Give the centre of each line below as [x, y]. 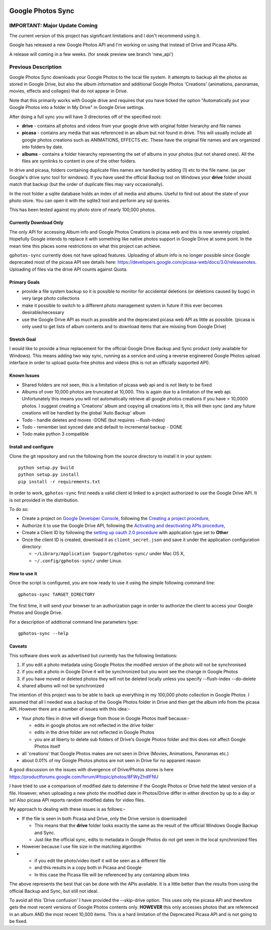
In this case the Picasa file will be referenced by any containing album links [112, 875]
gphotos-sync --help [43, 634]
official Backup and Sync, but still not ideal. [54, 891]
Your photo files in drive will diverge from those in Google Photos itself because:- [106, 718]
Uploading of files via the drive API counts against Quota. [69, 269]
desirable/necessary [43, 313]
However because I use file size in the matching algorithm [82, 847]
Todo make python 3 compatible [55, 434]
